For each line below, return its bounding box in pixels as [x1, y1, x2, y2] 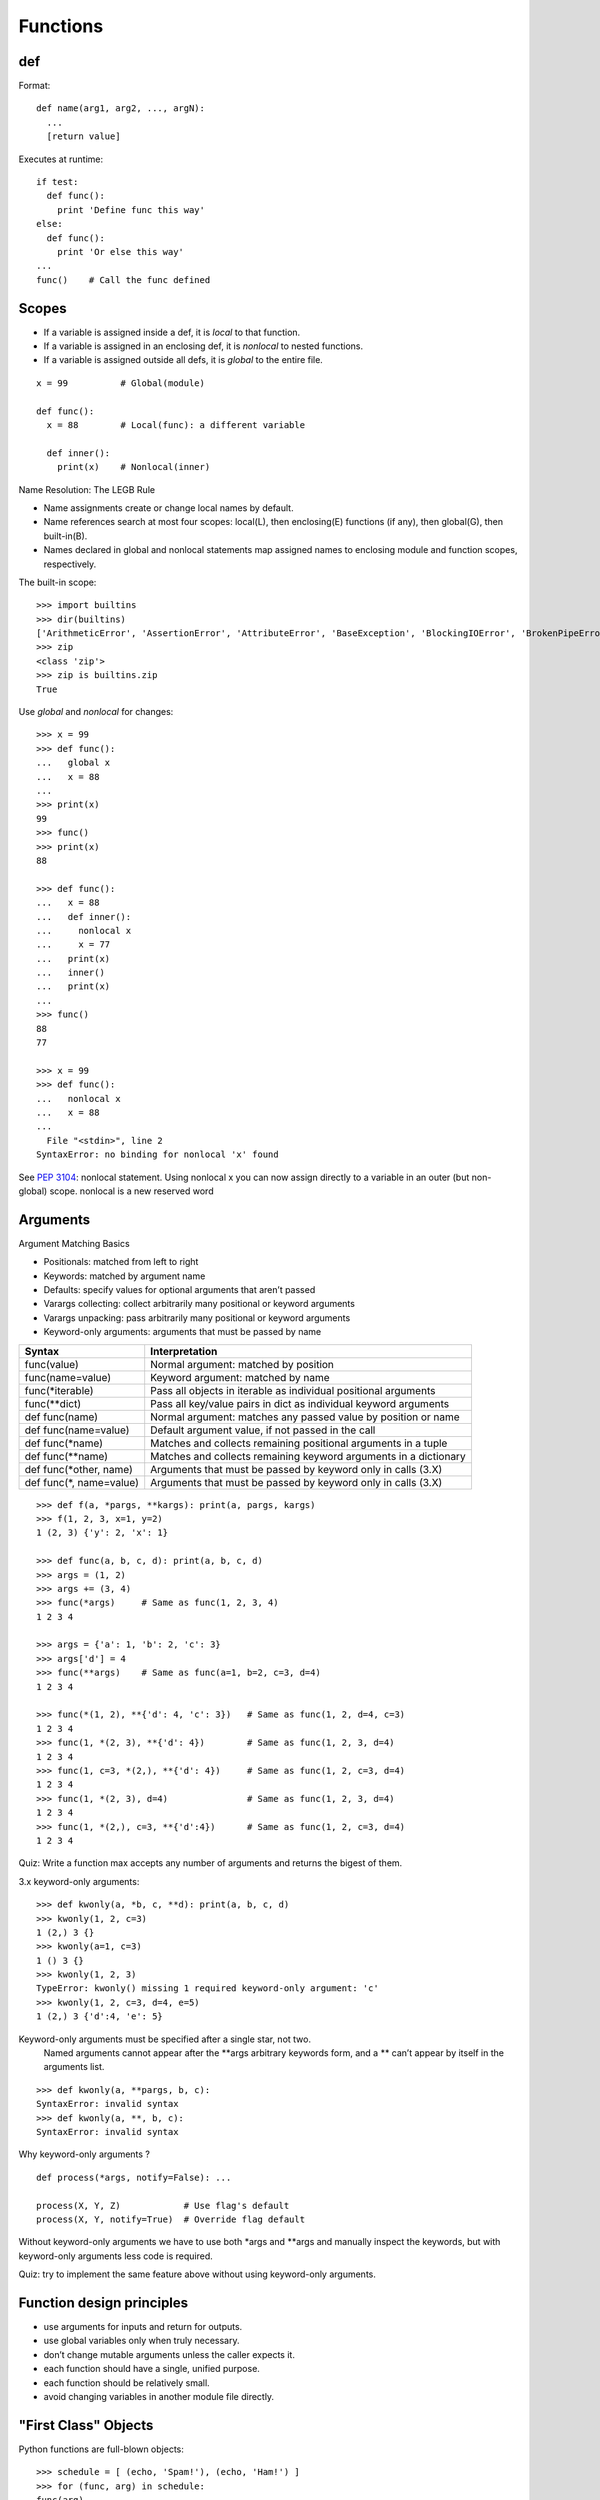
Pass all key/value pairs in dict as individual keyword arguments [150, 1396, 450, 1410]
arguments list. [43, 2061, 105, 2073]
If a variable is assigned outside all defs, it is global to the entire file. [43, 354, 324, 366]
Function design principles [18, 2294, 189, 2311]
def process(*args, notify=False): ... [36, 2171, 232, 2183]
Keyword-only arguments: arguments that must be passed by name [43, 1326, 322, 1338]
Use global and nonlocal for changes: [18, 706, 174, 718]
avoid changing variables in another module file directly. [43, 2390, 275, 2402]
